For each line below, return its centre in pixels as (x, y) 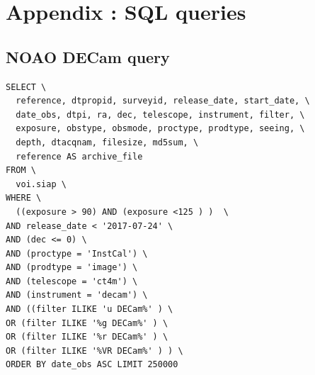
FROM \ (21, 170)
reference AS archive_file (79, 156)
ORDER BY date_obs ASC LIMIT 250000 (92, 365)
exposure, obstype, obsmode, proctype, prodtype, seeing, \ (160, 129)
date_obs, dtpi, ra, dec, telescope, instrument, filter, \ (160, 114)
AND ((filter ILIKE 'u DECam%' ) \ (90, 309)
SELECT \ (26, 87)
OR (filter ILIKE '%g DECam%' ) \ (87, 323)
